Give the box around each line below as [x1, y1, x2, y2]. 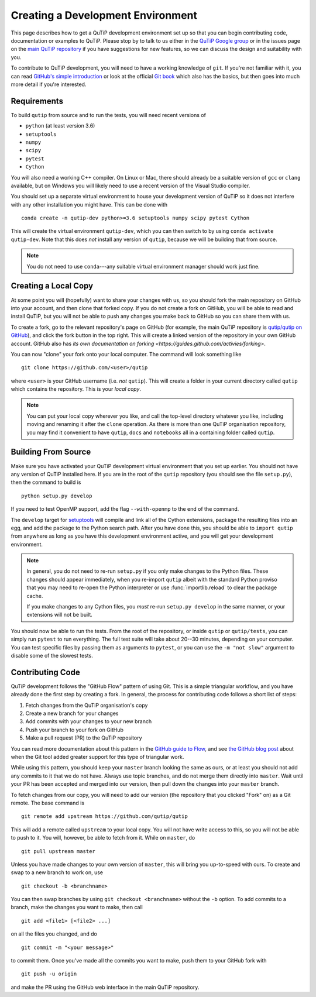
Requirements [11, 96, 64, 106]
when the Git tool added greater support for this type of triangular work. [11, 754, 184, 760]
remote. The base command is [11, 799, 85, 806]
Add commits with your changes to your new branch [25, 718, 152, 725]
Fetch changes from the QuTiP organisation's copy [25, 702, 148, 709]
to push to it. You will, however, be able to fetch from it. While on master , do [11, 834, 195, 841]
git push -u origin [21, 971, 77, 977]
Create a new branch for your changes [25, 710, 119, 717]
